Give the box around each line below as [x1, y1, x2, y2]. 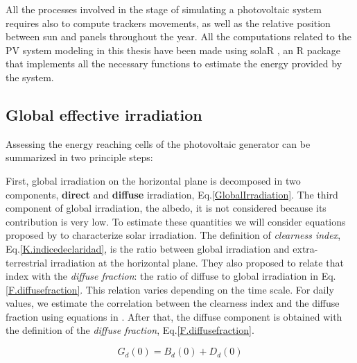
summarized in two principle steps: [6, 150, 153, 164]
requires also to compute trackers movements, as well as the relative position [6, 15, 331, 30]
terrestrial [6, 255, 48, 269]
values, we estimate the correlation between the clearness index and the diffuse [6, 296, 340, 310]
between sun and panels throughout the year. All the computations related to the [6, 29, 351, 44]
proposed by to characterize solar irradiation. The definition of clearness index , [6, 228, 341, 242]
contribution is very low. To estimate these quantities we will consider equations [6, 214, 346, 228]
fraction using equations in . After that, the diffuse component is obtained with [6, 309, 342, 323]
